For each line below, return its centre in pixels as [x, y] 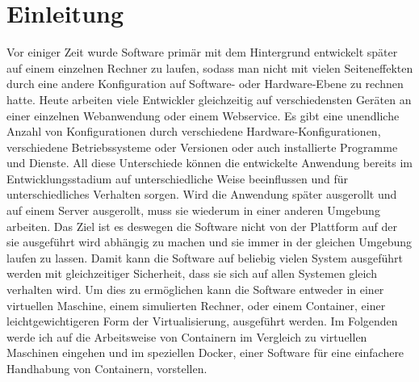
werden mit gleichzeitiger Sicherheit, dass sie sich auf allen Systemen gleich [192, 273]
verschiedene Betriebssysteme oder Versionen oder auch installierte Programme [202, 147]
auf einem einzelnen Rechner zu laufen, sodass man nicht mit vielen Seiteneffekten [210, 67]
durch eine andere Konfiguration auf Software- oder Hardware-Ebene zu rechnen [205, 84]
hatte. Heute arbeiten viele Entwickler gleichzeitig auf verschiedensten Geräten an [209, 99]
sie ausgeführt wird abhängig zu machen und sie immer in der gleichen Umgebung [209, 242]
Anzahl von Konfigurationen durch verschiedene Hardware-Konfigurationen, [194, 131]
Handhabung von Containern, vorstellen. [107, 368]
